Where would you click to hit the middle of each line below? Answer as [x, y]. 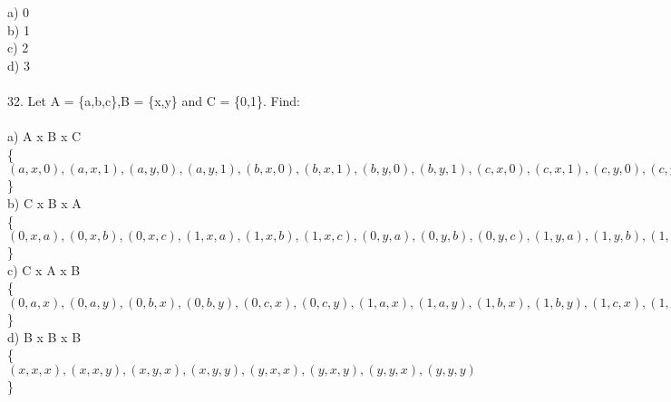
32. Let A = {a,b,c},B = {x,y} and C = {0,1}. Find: [154, 100]
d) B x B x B [44, 336]
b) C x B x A [44, 202]
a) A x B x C [44, 136]
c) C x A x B [44, 269]
